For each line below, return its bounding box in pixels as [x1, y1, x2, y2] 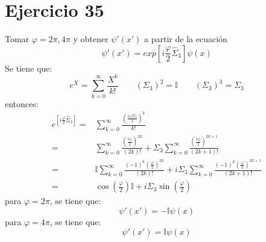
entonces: [5, 97, 39, 110]
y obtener [73, 33, 109, 45]
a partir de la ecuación [144, 33, 227, 45]
